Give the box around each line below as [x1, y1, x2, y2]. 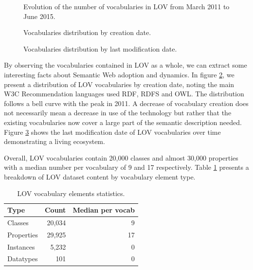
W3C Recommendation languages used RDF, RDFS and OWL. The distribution [4, 89, 244, 99]
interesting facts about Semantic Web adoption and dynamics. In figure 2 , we [4, 69, 235, 79]
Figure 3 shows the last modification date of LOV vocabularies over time [4, 126, 221, 137]
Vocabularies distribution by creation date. [23, 27, 151, 37]
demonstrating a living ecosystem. [4, 136, 105, 146]
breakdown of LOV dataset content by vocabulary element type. [4, 171, 196, 181]
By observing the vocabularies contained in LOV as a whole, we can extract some [4, 60, 247, 70]
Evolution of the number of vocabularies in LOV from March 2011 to [23, 1, 230, 11]
